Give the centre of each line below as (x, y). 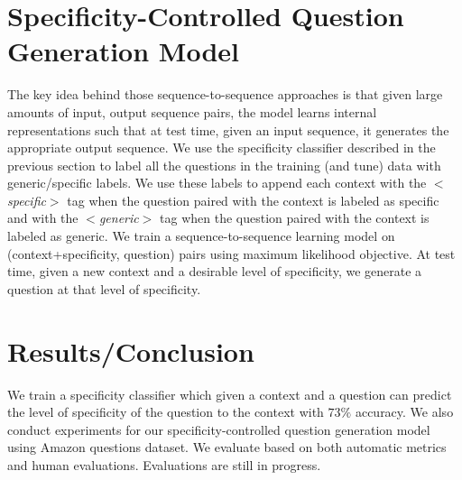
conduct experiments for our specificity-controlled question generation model (219, 429)
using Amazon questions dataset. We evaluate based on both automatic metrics (227, 447)
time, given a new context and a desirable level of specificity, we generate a (215, 271)
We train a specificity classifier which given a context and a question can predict (230, 394)
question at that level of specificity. (104, 288)
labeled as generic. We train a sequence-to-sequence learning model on (201, 236)
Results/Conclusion (131, 351)
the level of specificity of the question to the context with (166, 412)
